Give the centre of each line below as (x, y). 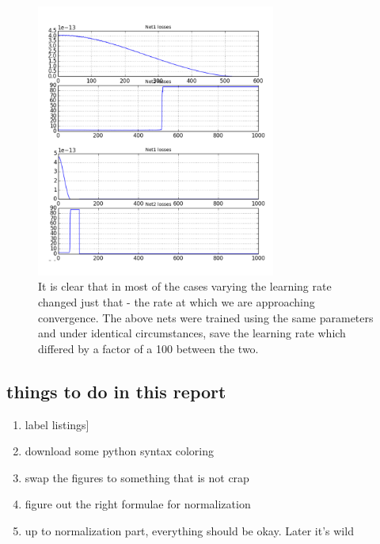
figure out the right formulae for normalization (138, 504)
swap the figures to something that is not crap (137, 477)
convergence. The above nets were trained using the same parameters (206, 317)
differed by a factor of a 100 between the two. (148, 348)
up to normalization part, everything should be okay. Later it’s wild (189, 530)
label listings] (57, 424)
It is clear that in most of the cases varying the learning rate (185, 286)
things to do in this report (116, 391)
